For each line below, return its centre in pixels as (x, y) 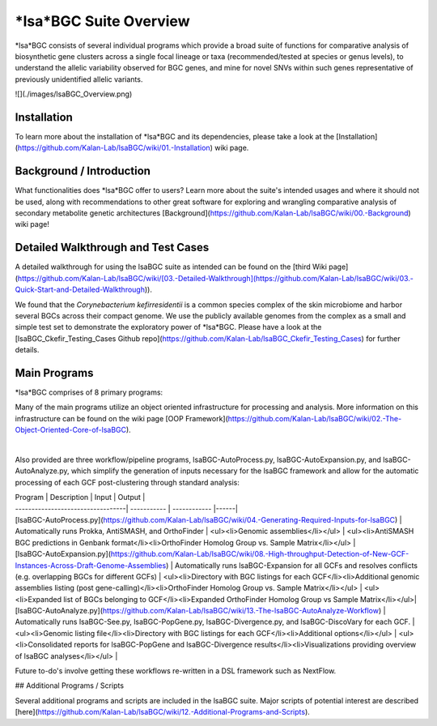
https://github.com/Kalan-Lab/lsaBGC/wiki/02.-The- (315, 418)
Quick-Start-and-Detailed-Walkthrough (80, 290)
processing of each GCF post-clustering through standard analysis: (127, 482)
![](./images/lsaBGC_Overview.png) (74, 94)
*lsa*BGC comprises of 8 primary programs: (89, 392)
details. (27, 350)
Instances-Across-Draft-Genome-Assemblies (91, 565)
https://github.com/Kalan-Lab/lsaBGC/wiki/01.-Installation (114, 148)
